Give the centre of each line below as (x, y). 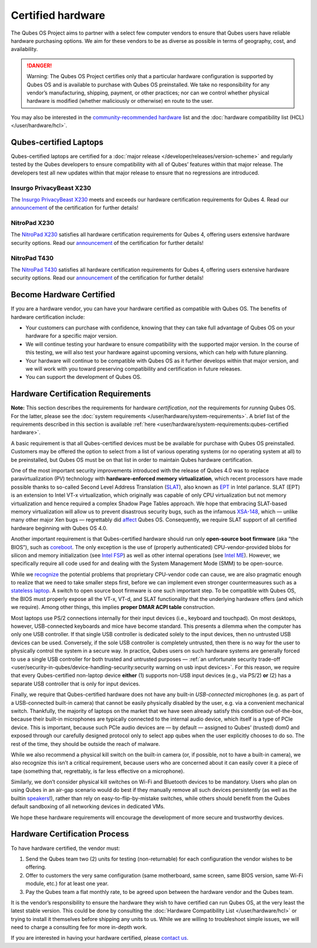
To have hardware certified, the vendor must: (65, 848)
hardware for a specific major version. (72, 336)
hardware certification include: (48, 317)
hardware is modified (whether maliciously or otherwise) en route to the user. (120, 101)
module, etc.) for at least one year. (67, 883)
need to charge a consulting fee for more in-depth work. (79, 927)
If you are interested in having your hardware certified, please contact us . (100, 938)
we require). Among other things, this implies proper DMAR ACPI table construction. (113, 607)
